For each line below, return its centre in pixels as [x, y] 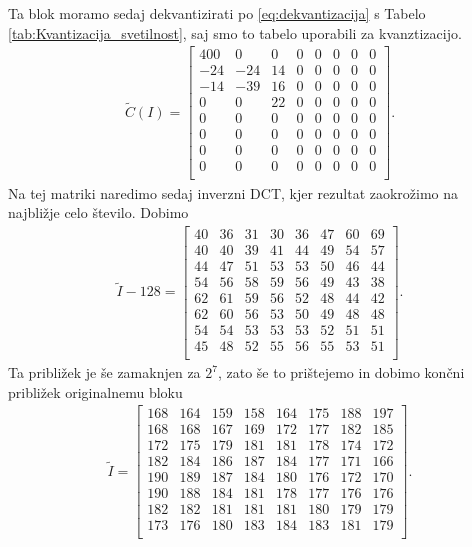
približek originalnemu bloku [95, 391]
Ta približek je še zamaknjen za [104, 372]
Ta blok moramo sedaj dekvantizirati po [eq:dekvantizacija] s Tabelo [217, 13]
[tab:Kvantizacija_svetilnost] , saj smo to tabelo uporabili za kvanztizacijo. [235, 32]
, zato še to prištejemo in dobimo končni [341, 372]
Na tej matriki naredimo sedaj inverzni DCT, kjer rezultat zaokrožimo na [233, 192]
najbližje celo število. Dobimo [98, 212]
